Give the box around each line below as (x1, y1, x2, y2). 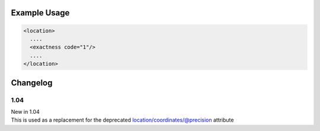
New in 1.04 (11, 108, 40, 115)
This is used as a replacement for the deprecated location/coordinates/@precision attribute (11, 116, 234, 124)
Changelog (11, 78, 53, 88)
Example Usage (11, 8, 70, 18)
